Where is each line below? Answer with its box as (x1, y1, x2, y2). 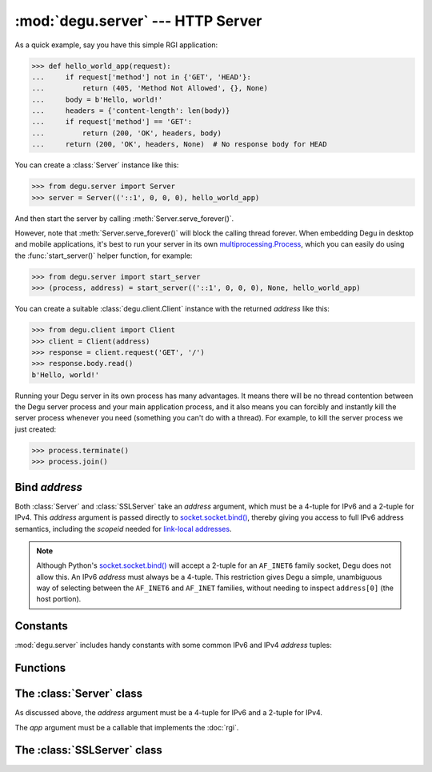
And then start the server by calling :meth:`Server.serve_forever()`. (14, 213, 234, 223)
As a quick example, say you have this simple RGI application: (14, 40, 218, 50)
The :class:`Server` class (14, 687, 143, 701)
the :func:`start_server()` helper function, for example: (14, 251, 193, 260)
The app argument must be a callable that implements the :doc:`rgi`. (14, 722, 239, 732)
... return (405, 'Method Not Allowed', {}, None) (31, 84, 268, 93)
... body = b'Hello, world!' (31, 94, 163, 104)
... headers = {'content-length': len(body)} (31, 107, 230, 115)
